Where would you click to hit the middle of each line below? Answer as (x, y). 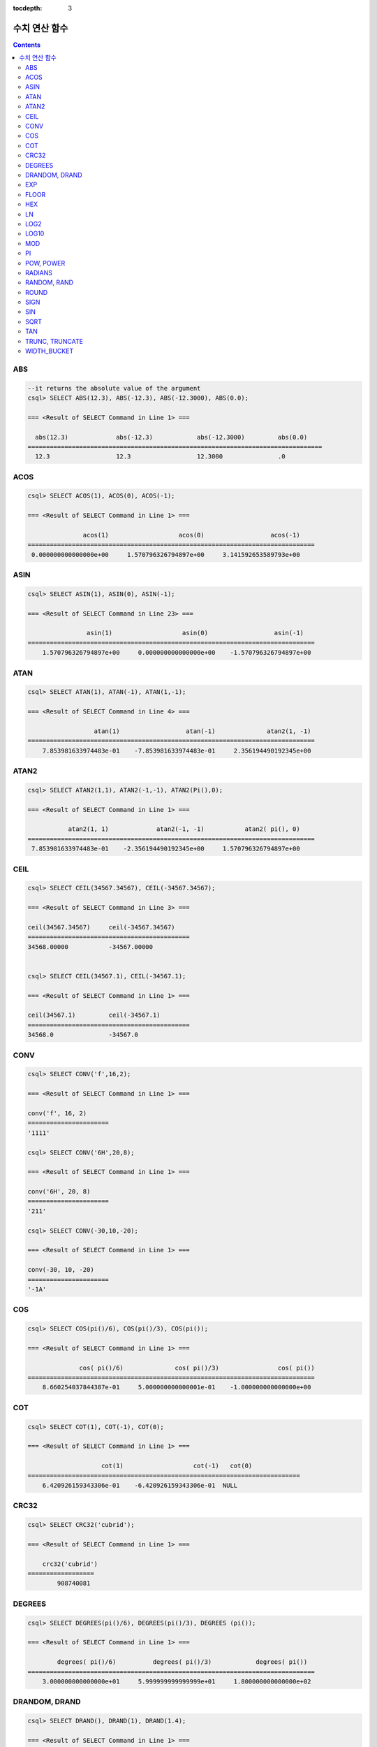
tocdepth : (28, 8)
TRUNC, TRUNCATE (54, 341)
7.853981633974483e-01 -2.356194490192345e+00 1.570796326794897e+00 (166, 849)
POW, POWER (45, 263)
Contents (27, 45)
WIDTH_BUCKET (50, 351)
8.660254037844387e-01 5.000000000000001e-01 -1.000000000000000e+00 (177, 1387)
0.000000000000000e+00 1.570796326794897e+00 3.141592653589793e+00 (166, 554)
